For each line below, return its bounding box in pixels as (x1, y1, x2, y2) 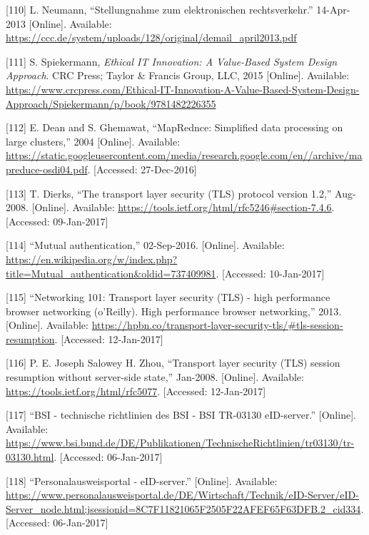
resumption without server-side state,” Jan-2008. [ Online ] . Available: (6, 370, 304, 384)
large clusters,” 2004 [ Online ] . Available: (6, 133, 181, 148)
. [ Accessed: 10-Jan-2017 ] (216, 265, 325, 280)
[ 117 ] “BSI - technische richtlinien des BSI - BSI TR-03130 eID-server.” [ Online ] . (6, 407, 356, 422)
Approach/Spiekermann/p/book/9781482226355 (6, 96, 216, 111)
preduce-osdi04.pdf (6, 161, 88, 176)
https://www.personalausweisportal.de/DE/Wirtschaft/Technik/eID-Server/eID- (6, 487, 359, 502)
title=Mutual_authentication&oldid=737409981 (6, 265, 216, 280)
